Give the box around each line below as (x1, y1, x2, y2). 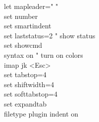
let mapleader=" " (4, 1, 58, 11)
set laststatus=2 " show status (4, 30, 96, 40)
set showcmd (4, 40, 43, 50)
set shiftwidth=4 (4, 79, 54, 89)
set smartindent (4, 20, 51, 31)
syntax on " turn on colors (4, 49, 83, 60)
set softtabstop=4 (4, 89, 57, 99)
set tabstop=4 (4, 69, 47, 80)
